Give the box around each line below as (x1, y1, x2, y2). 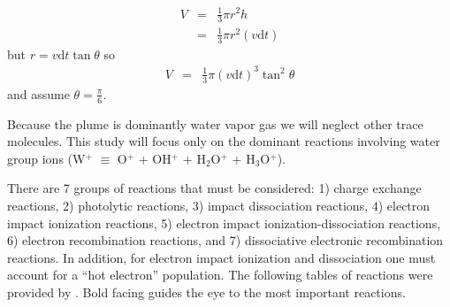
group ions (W (7, 149, 86, 167)
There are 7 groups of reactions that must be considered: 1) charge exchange (7, 179, 422, 197)
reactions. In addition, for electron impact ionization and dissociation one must (7, 248, 436, 266)
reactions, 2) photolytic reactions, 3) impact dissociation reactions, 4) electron (7, 196, 431, 214)
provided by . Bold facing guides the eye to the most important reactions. (7, 282, 406, 301)
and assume (7, 84, 70, 103)
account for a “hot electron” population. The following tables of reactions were (7, 265, 433, 284)
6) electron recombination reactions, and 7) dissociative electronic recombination (7, 231, 444, 249)
